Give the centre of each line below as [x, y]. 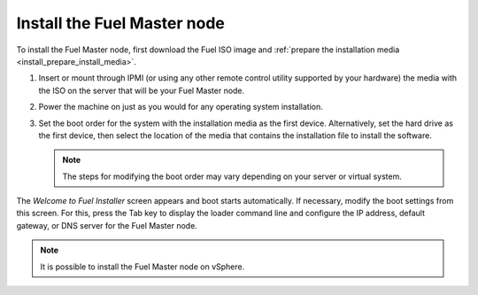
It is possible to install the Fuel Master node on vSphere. [143, 267]
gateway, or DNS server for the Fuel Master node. [107, 225]
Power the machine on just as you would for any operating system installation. [181, 107]
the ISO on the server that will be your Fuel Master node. [142, 90]
